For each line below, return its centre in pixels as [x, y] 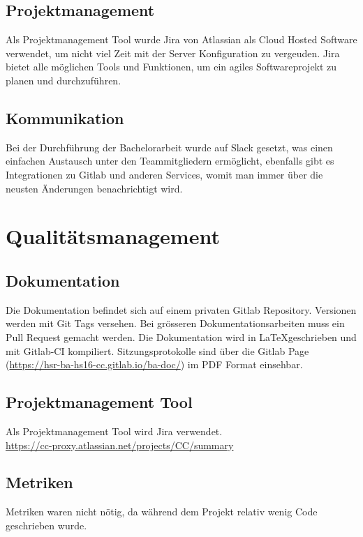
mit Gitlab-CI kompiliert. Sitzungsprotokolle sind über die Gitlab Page [157, 350]
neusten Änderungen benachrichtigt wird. [94, 188]
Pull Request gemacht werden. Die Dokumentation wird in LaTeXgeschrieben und [181, 336]
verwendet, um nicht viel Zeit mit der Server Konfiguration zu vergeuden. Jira [173, 53]
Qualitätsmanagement [113, 236]
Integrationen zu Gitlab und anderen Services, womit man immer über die [164, 174]
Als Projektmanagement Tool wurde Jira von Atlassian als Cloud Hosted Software [181, 39]
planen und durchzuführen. [64, 80]
